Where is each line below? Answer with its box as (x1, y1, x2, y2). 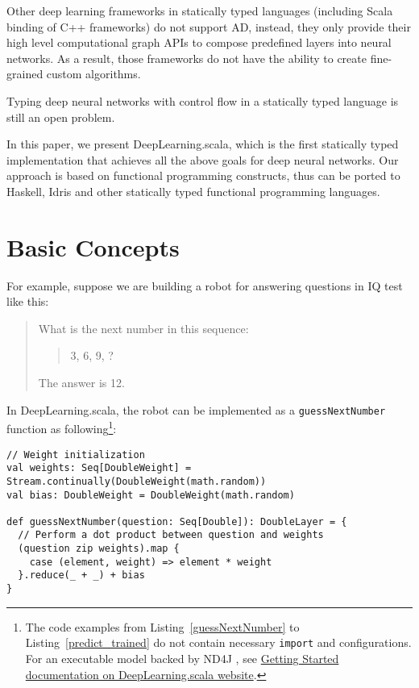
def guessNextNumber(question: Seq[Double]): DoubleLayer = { (6, 515, 347, 527)
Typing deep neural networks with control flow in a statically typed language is (6, 92, 399, 109)
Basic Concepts (6, 230, 180, 263)
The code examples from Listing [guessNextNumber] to (25, 618, 300, 635)
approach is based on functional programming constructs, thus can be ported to (6, 167, 400, 184)
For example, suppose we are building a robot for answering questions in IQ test (6, 277, 403, 294)
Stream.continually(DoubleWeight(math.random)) (6, 475, 267, 487)
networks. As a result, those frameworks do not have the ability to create (6, 49, 367, 66)
